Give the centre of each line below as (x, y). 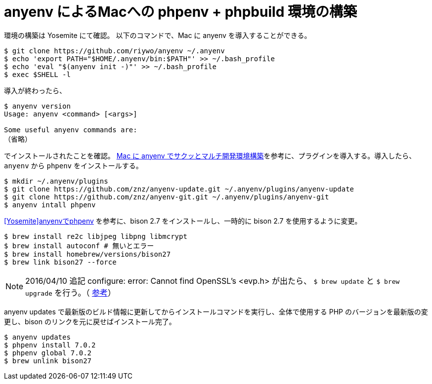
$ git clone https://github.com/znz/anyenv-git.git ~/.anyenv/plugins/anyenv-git (167, 197)
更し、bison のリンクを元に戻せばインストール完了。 (90, 321)
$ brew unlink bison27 (48, 361)
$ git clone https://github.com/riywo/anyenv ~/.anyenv (114, 51)
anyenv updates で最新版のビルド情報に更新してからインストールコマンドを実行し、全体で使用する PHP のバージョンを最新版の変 (216, 311)
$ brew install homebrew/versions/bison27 (87, 254)
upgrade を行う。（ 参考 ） (70, 292)
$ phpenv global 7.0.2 (48, 353)
